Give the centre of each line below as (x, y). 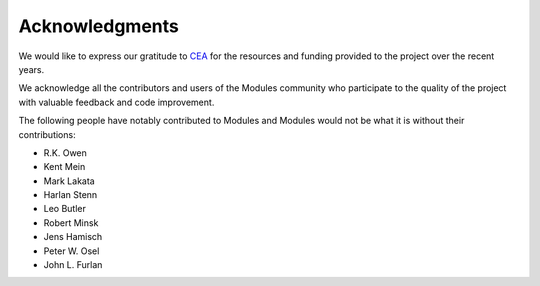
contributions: (47, 134)
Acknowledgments (99, 26)
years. (31, 69)
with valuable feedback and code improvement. (116, 102)
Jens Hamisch (73, 237)
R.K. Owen (65, 152)
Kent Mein (64, 167)
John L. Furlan (73, 265)
